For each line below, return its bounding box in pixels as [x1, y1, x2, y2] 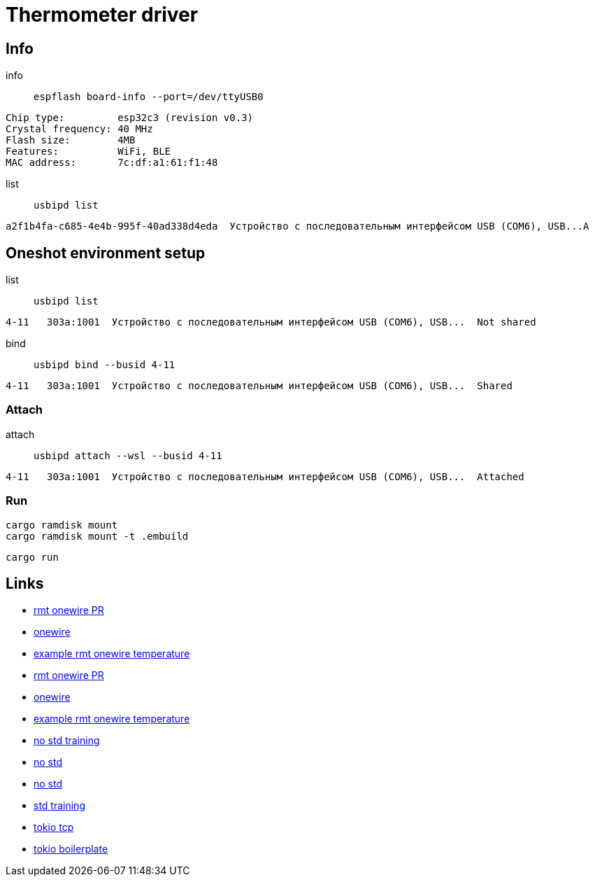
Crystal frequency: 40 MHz [6, 123, 153, 135]
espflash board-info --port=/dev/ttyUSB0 [34, 91, 264, 103]
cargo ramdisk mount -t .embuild [6, 530, 189, 542]
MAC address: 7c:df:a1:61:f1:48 [6, 157, 218, 169]
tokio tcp [34, 821, 74, 834]
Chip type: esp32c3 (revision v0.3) [6, 112, 254, 124]
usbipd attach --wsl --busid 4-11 [34, 449, 222, 461]
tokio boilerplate [34, 843, 108, 855]
